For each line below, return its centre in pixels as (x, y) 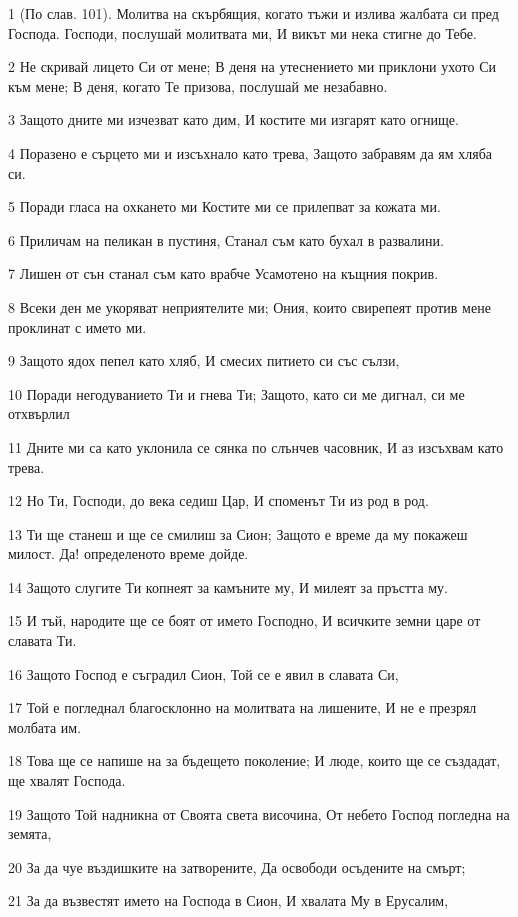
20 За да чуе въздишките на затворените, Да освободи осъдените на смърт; (237, 866)
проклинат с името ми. (77, 326)
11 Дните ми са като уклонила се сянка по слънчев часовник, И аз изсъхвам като (256, 446)
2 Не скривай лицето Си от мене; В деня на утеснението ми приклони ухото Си (252, 66)
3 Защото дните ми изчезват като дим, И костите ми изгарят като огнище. (233, 119)
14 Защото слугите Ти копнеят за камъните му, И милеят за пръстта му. (228, 586)
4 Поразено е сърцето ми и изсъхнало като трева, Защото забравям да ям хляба (250, 152)
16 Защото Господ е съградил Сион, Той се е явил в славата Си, (203, 673)
